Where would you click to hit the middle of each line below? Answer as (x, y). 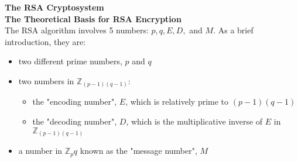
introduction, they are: (45, 41)
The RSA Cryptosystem (54, 7)
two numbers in (46, 80)
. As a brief (233, 30)
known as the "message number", (138, 151)
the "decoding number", (75, 121)
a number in (40, 151)
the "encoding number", (75, 101)
